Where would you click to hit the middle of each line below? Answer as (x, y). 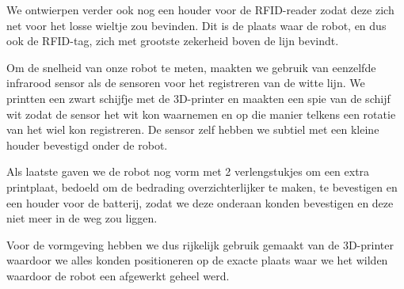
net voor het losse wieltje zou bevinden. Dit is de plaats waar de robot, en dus (196, 25)
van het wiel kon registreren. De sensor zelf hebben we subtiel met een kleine (193, 129)
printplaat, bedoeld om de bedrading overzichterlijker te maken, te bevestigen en (202, 186)
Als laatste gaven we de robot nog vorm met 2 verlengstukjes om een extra (188, 171)
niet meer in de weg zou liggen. (82, 218)
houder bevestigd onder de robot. (87, 144)
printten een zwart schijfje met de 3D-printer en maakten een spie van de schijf (198, 98)
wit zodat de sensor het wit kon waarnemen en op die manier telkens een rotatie (201, 114)
